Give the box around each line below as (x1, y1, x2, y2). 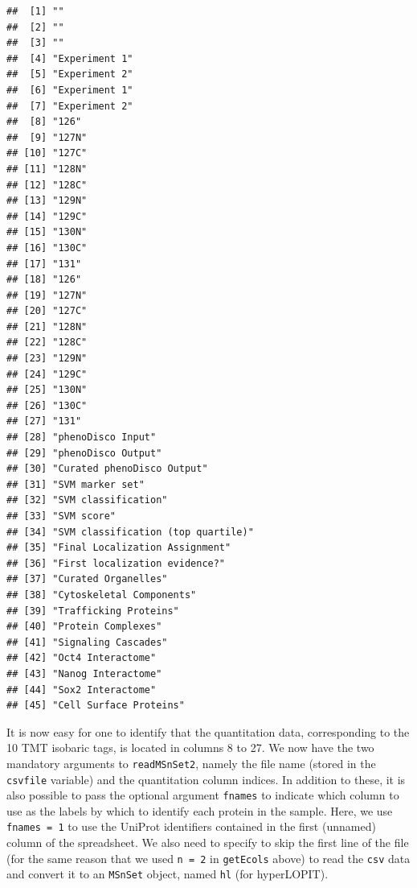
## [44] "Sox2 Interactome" (6, 684, 157, 696)
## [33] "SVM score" (6, 510, 117, 522)
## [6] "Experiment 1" (6, 84, 133, 96)
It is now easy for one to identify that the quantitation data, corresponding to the (6, 723, 410, 740)
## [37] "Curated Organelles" (6, 573, 168, 585)
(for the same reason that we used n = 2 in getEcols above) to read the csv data (6, 849, 411, 866)
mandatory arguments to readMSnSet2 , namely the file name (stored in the (6, 754, 376, 771)
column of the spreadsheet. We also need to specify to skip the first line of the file (6, 834, 409, 851)
